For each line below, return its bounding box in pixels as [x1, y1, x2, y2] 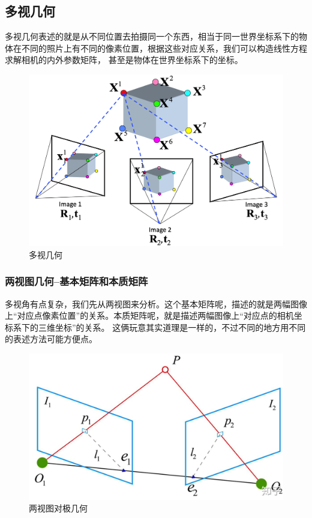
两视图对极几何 [29, 502, 88, 514]
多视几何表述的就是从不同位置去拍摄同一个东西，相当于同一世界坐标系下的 [5, 30, 299, 43]
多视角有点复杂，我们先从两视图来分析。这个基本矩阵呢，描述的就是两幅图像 [5, 297, 307, 310]
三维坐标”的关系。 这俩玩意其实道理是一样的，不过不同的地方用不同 [38, 321, 306, 333]
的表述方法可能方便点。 [5, 333, 97, 345]
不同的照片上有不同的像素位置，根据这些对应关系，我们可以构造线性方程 [21, 41, 307, 54]
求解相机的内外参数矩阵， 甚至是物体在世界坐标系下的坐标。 [5, 53, 243, 66]
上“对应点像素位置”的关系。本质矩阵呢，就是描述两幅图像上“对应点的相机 [5, 309, 294, 322]
